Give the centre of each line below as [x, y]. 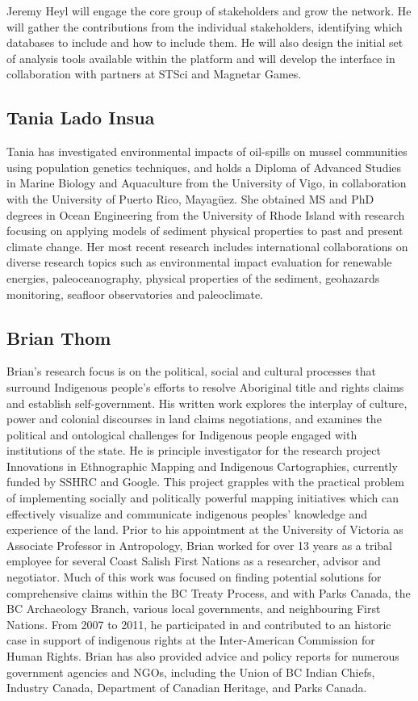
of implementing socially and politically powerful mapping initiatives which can [203, 498]
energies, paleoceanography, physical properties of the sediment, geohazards [193, 277]
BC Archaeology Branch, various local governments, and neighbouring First [194, 609]
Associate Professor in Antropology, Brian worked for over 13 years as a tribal [199, 545]
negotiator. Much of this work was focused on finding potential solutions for [194, 577]
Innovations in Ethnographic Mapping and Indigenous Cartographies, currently [202, 466]
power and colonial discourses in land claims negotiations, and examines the [194, 419]
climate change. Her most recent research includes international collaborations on [207, 246]
